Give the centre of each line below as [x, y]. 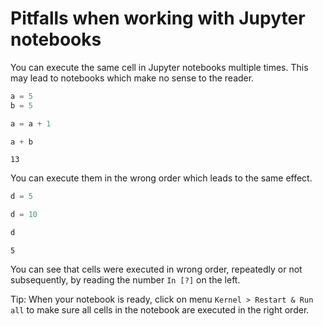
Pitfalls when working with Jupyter [158, 18]
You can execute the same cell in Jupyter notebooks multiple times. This [159, 67]
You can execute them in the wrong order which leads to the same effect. [161, 178]
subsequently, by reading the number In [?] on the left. [125, 280]
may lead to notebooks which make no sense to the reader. [132, 78]
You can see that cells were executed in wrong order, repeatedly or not [156, 269]
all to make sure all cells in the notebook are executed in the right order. [160, 310]
